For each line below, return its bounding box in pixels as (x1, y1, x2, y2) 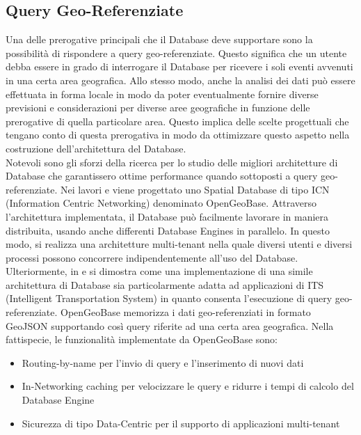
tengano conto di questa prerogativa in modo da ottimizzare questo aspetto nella (6, 127, 350, 142)
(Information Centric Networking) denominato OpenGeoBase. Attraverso (6, 196, 317, 210)
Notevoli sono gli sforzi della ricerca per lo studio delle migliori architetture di (6, 155, 338, 169)
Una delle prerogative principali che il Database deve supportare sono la (6, 32, 313, 47)
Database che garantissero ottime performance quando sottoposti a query (6, 168, 318, 183)
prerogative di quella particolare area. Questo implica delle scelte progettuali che (6, 113, 349, 128)
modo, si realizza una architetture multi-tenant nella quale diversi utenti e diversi (6, 237, 353, 251)
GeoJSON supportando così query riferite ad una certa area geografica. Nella (6, 318, 334, 333)
